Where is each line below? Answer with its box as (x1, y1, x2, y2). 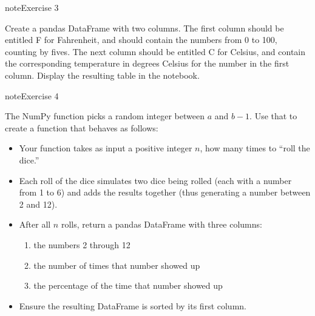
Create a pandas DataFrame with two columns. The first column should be (5, 21, 284, 34)
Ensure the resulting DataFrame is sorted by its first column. (19, 299, 246, 312)
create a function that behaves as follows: (5, 121, 158, 134)
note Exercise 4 (5, 89, 59, 102)
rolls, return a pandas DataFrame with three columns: (61, 218, 262, 231)
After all (19, 218, 51, 231)
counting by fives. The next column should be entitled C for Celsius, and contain (5, 45, 306, 58)
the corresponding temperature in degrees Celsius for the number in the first (5, 57, 290, 70)
